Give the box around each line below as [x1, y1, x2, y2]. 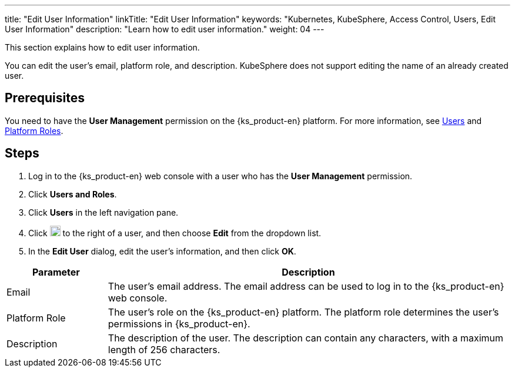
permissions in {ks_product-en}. [108, 317, 250, 330]
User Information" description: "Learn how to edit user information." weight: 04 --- [5, 24, 325, 34]
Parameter [32, 266, 80, 278]
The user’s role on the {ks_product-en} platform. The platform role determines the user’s [108, 306, 499, 318]
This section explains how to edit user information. [5, 42, 200, 52]
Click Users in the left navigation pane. [28, 207, 179, 217]
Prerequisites [5, 91, 85, 106]
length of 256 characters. [108, 343, 220, 356]
